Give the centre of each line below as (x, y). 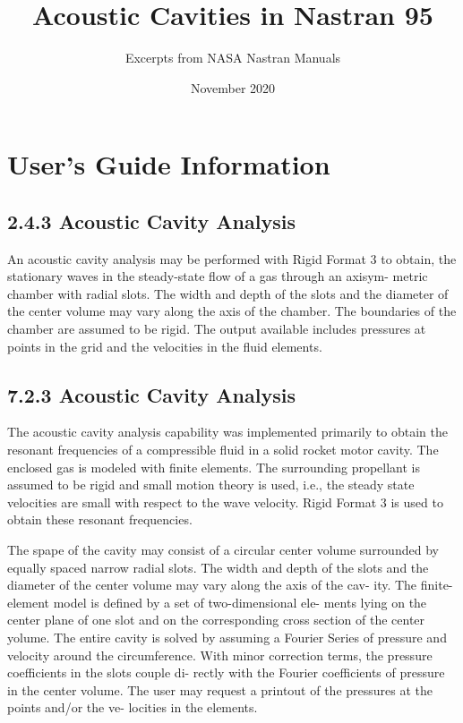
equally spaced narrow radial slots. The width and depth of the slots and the (218, 567)
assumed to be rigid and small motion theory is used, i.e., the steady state (211, 485)
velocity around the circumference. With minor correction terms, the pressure (220, 655)
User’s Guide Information (169, 164)
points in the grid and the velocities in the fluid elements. (165, 346)
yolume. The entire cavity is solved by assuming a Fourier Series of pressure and (227, 637)
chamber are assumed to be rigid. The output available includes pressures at (217, 329)
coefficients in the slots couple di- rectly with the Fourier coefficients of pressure (226, 672)
